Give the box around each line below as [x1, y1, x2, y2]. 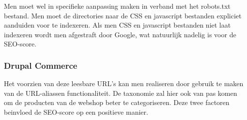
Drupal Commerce [4, 59, 77, 71]
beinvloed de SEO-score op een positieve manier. [4, 106, 148, 117]
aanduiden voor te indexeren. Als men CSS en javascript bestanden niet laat [4, 20, 231, 30]
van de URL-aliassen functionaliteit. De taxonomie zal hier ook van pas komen [4, 88, 237, 98]
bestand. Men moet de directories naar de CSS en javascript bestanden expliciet [4, 10, 242, 20]
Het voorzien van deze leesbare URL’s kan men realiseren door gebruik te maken [4, 78, 244, 89]
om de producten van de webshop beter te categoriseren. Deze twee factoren [4, 97, 230, 107]
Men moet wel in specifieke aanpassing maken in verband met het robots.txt [4, 1, 231, 11]
